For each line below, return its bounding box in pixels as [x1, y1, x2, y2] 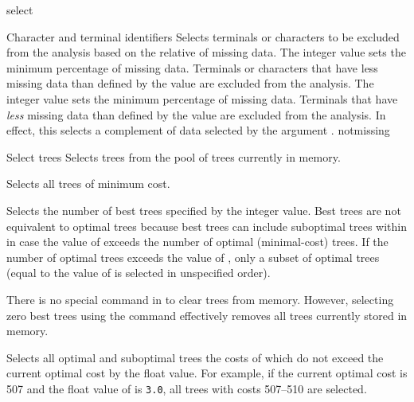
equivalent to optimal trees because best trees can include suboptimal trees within [6, 217, 407, 234]
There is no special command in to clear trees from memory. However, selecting [6, 291, 394, 307]
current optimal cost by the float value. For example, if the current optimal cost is [6, 365, 408, 381]
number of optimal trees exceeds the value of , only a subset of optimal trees [6, 248, 380, 265]
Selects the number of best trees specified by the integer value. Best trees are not [6, 201, 401, 218]
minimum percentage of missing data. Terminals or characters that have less [6, 59, 378, 76]
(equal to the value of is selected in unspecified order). [6, 264, 271, 281]
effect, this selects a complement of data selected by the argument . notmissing [6, 122, 390, 139]
